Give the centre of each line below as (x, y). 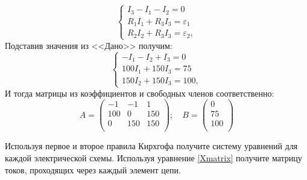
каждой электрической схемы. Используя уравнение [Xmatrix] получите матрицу (153, 157)
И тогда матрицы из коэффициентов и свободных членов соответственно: (140, 93)
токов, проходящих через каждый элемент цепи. (93, 169)
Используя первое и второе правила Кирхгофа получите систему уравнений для (151, 146)
